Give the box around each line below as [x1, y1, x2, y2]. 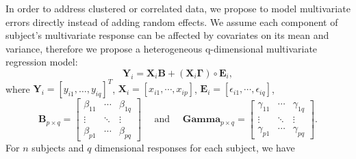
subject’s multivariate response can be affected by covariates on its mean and [5, 28, 329, 42]
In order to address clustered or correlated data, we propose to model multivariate [5, 1, 351, 15]
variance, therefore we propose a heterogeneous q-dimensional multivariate [5, 41, 318, 55]
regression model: [5, 55, 78, 69]
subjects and [31, 141, 84, 155]
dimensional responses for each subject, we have [94, 141, 295, 155]
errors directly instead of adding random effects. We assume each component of [5, 14, 338, 29]
